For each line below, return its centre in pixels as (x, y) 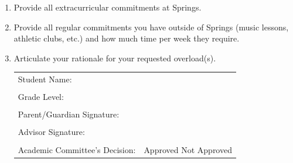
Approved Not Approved (188, 149)
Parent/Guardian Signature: (69, 114)
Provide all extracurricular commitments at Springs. (108, 7)
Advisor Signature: (51, 132)
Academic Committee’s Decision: (77, 149)
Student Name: (45, 79)
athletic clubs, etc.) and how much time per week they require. (127, 38)
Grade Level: (41, 97)
